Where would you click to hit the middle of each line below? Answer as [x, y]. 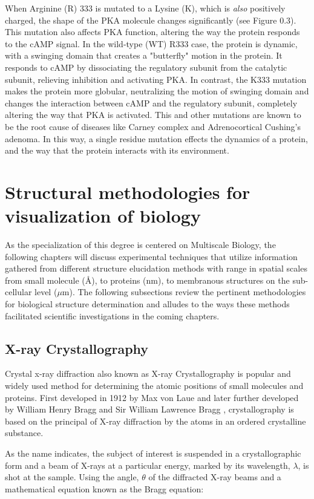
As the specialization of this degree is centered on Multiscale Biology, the [140, 245]
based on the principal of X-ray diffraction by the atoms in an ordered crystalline [155, 421]
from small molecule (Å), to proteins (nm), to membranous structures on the [147, 280]
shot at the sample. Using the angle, [72, 477]
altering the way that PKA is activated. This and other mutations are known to [153, 115]
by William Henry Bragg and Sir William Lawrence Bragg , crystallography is [149, 409]
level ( [46, 292]
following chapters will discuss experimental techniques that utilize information [151, 256]
